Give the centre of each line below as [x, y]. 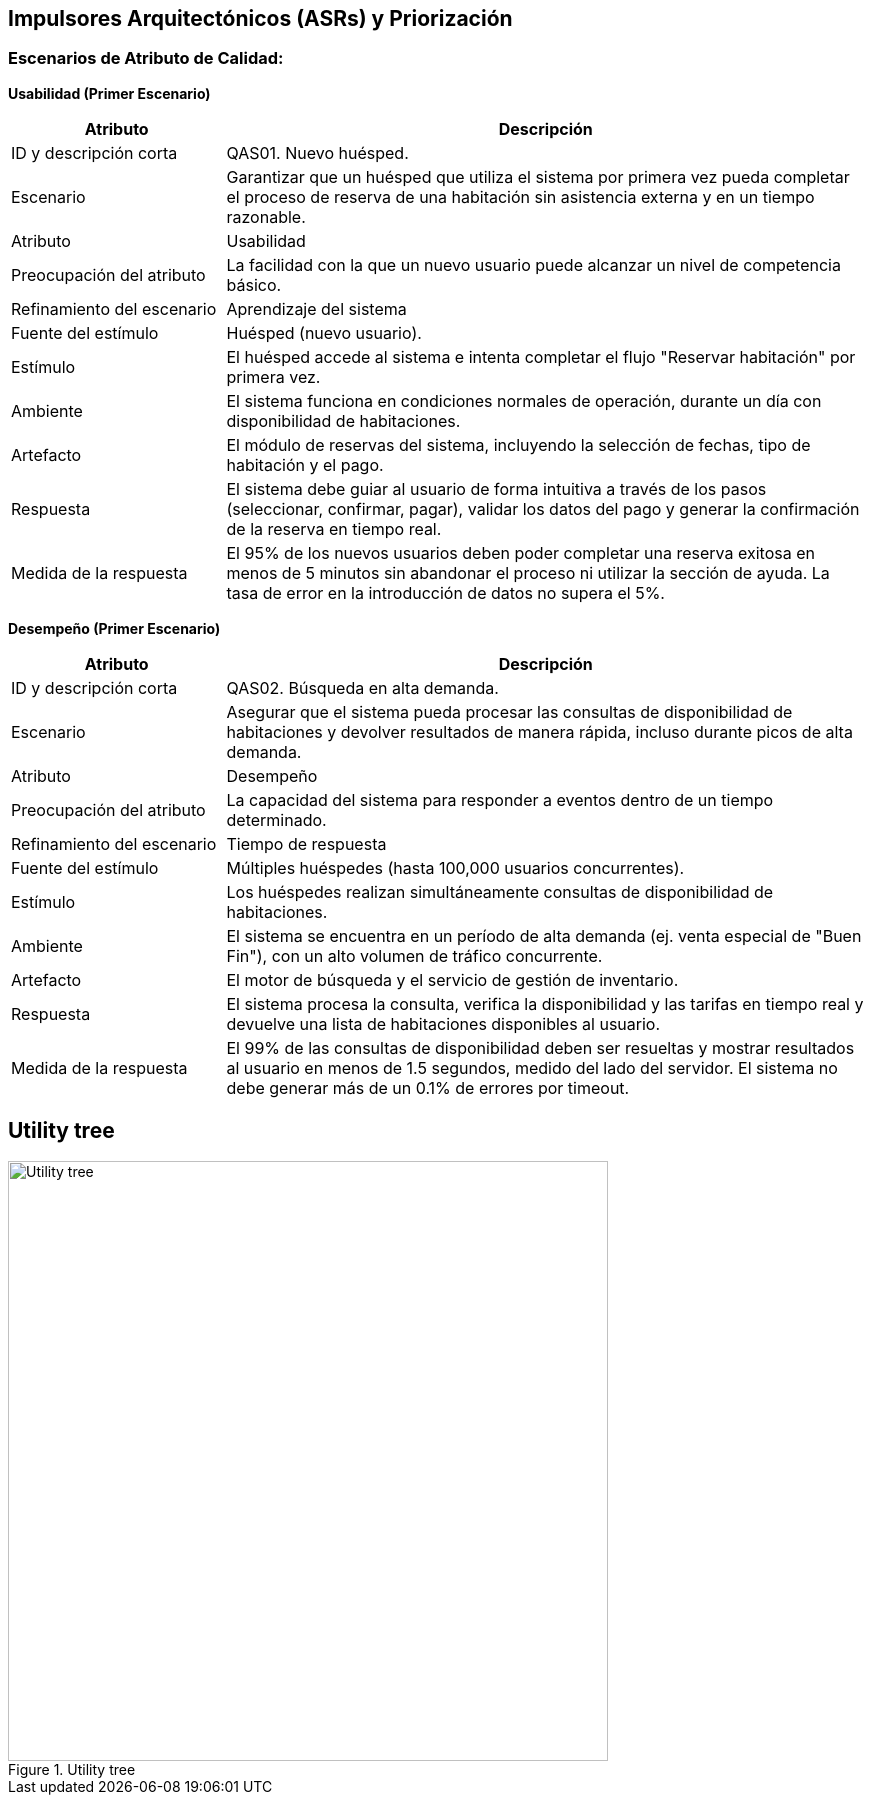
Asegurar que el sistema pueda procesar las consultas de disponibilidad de [509, 711]
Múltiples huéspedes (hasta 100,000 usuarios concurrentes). [455, 867]
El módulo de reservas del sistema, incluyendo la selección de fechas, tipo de [518, 444]
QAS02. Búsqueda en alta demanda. [362, 687]
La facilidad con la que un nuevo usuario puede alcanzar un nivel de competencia [533, 264]
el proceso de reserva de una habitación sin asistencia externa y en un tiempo [520, 196]
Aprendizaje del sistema [316, 308]
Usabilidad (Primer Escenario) [109, 93]
